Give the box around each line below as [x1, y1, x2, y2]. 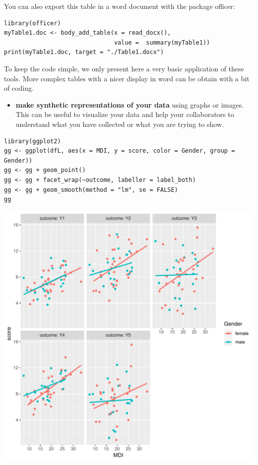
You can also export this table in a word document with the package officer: [4, 1, 235, 11]
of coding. [4, 83, 34, 93]
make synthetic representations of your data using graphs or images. [15, 99, 244, 110]
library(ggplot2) [4, 137, 61, 145]
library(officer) [4, 19, 61, 27]
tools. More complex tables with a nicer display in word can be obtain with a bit [4, 73, 250, 83]
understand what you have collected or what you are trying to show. [15, 118, 224, 129]
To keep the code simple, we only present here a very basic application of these [4, 63, 244, 73]
